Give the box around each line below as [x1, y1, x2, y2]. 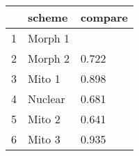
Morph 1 [28, 30, 70, 46]
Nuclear [28, 91, 65, 107]
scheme [28, 9, 68, 25]
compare [81, 9, 128, 25]
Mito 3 [28, 131, 60, 147]
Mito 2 [28, 111, 60, 127]
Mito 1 [28, 70, 60, 86]
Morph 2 [28, 50, 70, 66]
